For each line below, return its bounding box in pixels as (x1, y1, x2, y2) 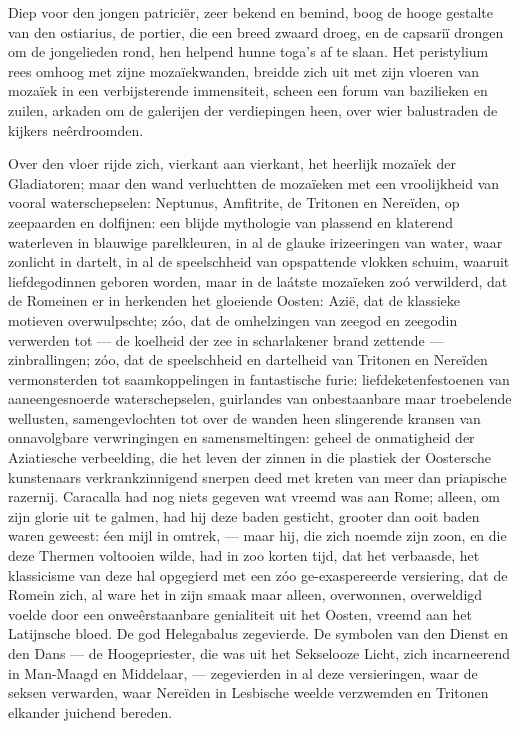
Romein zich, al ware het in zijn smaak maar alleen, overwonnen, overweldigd (8, 584, 483, 605)
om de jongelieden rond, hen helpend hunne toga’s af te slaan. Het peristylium (8, 41, 489, 62)
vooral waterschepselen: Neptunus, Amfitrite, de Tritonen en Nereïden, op (8, 192, 460, 213)
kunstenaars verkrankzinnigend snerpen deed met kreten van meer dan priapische (8, 466, 507, 487)
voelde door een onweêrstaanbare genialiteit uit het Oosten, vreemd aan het (8, 603, 472, 624)
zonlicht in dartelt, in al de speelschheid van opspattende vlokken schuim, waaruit (8, 251, 510, 272)
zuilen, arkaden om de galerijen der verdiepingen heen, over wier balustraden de (8, 99, 498, 120)
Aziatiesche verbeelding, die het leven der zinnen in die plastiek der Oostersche (8, 447, 492, 468)
